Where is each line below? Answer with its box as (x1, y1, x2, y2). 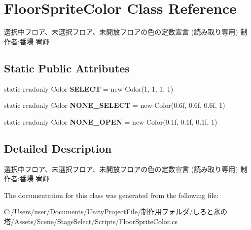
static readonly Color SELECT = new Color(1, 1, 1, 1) (4, 83, 174, 94)
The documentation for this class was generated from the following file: (4, 190, 218, 200)
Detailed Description (4, 140, 112, 156)
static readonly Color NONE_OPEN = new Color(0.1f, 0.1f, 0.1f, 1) (4, 116, 217, 127)
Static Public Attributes (4, 60, 130, 75)
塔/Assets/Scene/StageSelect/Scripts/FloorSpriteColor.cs (4, 216, 178, 226)
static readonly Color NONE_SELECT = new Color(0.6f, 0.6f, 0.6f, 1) (4, 100, 225, 110)
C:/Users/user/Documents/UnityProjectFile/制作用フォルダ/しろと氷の (4, 206, 227, 217)
